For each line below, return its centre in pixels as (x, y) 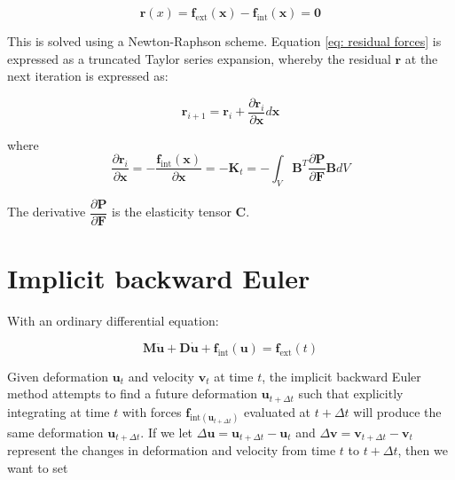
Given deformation (58, 376)
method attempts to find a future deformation (133, 393)
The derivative (47, 212)
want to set (38, 467)
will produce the (397, 411)
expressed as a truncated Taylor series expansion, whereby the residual (199, 58)
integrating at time (59, 411)
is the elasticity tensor (172, 212)
